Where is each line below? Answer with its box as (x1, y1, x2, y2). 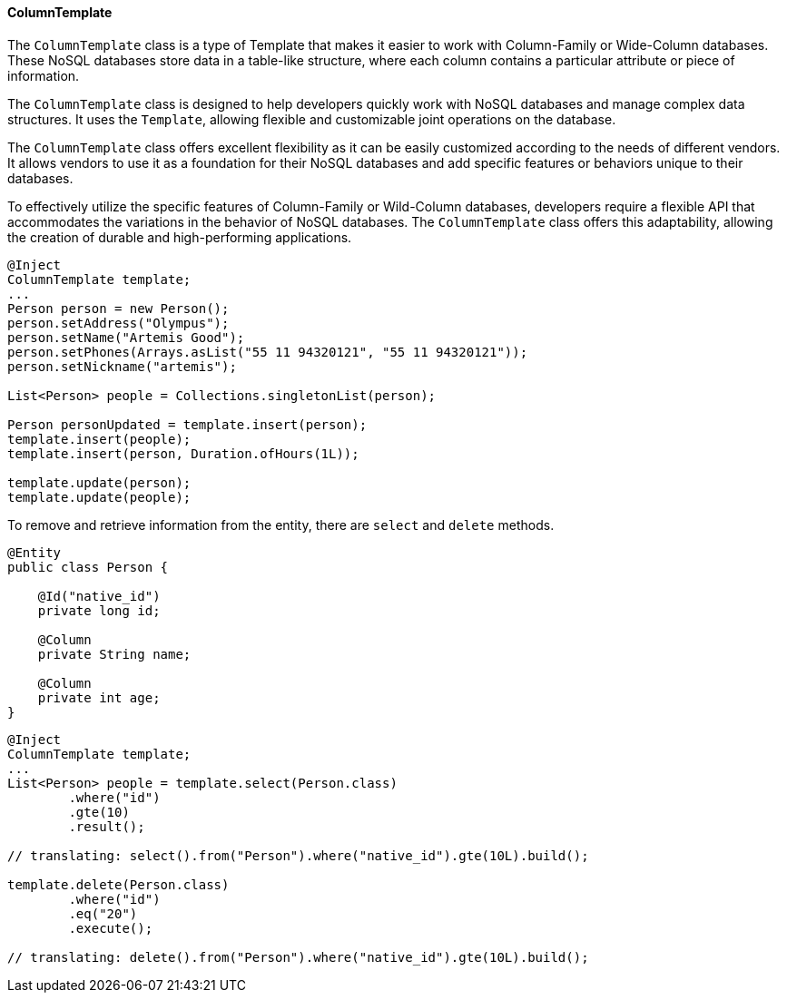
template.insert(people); (7, 431, 192, 446)
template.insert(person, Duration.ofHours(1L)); (7, 446, 359, 461)
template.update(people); (7, 489, 192, 505)
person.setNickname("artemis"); (7, 358, 237, 374)
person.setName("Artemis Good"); (7, 329, 245, 345)
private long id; (37, 603, 161, 618)
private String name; (37, 646, 192, 662)
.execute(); (68, 920, 153, 936)
